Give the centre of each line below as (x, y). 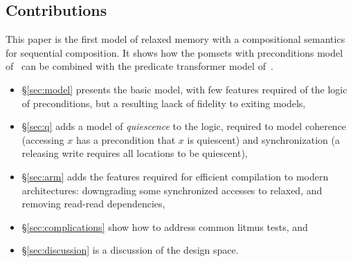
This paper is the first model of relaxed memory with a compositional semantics (175, 39)
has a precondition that (126, 139)
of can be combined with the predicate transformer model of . (139, 66)
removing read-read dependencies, (93, 204)
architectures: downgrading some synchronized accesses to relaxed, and (172, 190)
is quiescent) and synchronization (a (263, 139)
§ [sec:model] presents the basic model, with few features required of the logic (184, 89)
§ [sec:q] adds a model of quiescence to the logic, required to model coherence (184, 126)
